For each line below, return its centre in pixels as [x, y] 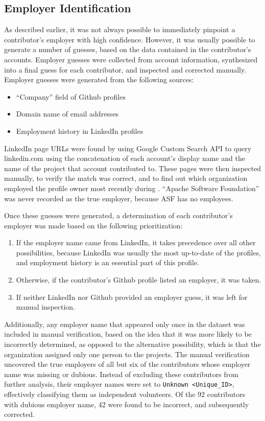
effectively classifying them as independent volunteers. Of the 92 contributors [125, 394]
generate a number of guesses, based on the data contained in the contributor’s [128, 49]
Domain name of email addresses [67, 114]
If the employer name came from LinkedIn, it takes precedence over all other [136, 242]
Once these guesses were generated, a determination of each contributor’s [118, 215]
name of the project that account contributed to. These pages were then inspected [133, 168]
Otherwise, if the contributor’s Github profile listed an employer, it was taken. [139, 280]
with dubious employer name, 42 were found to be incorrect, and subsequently [127, 404]
